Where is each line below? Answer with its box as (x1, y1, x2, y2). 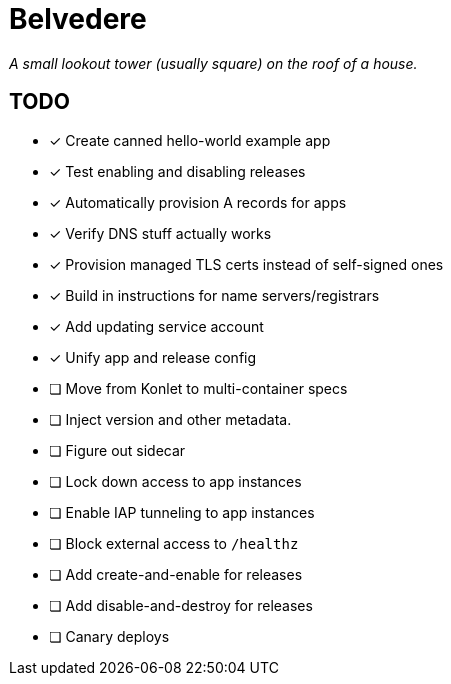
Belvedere (9, 2, 147, 36)
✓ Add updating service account (49, 317, 264, 335)
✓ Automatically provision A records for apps (49, 193, 347, 211)
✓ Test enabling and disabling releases (49, 162, 306, 180)
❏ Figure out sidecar (49, 441, 186, 459)
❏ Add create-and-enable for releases (49, 565, 303, 583)
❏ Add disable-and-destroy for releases (49, 596, 313, 614)
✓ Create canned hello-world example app (49, 131, 331, 149)
